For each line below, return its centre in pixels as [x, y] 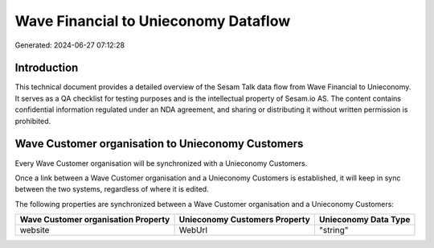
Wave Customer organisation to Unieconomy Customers [159, 144]
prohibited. [33, 121]
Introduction [47, 68]
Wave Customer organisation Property [95, 220]
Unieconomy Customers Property [245, 220]
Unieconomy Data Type [364, 220]
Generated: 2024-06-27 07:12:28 [70, 45]
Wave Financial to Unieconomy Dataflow [153, 21]
